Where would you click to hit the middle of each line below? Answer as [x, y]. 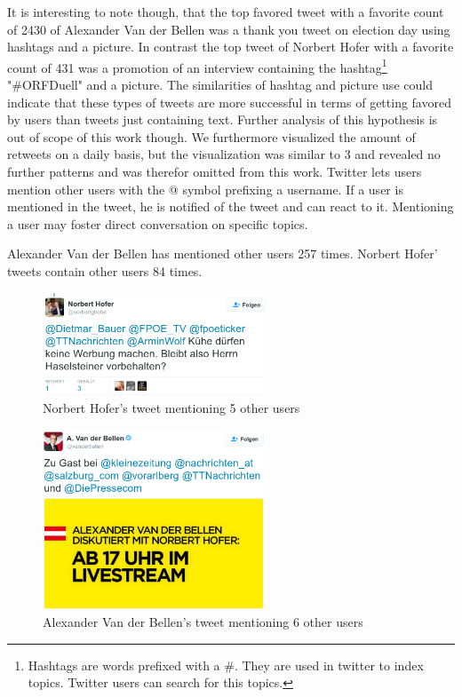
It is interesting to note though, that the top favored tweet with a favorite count [226, 12]
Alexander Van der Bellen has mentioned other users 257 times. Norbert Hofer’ [223, 253]
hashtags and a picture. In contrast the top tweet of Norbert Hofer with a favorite [231, 47]
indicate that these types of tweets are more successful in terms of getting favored [229, 102]
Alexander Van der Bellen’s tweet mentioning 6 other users [203, 622]
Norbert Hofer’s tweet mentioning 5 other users [171, 407]
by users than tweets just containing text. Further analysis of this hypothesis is [223, 119]
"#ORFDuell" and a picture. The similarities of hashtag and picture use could [220, 85]
